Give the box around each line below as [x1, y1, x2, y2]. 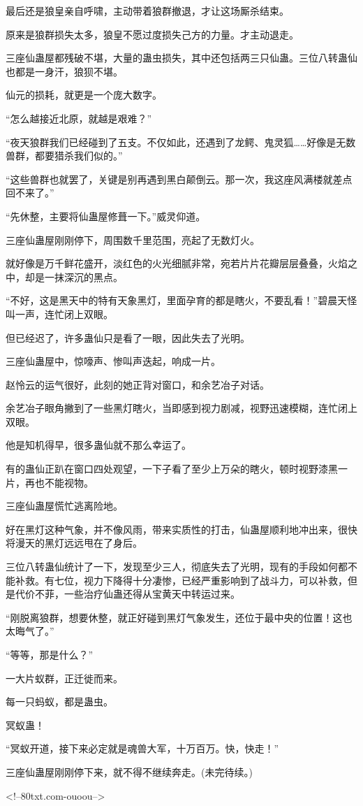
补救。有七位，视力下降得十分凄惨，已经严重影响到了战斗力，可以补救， [15, 573, 348, 587]
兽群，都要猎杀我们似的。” [6, 148, 123, 163]
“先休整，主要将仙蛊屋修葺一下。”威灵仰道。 [6, 208, 206, 223]
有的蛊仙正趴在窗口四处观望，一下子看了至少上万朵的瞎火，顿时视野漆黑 [6, 461, 338, 476]
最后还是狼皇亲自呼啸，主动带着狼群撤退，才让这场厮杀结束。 [6, 3, 289, 17]
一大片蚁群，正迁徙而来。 [6, 670, 123, 685]
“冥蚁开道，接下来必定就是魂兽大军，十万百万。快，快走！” [6, 741, 279, 756]
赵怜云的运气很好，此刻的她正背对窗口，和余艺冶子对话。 [6, 377, 269, 391]
